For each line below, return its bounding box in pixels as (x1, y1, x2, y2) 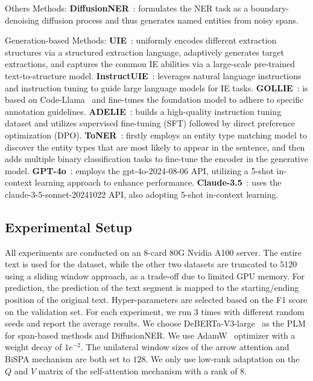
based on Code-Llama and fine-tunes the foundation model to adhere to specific (5, 93, 304, 106)
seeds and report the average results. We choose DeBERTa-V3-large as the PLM (5, 317, 306, 330)
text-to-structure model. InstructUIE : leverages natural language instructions (5, 69, 302, 82)
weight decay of (5, 340, 62, 353)
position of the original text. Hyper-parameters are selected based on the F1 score (5, 293, 308, 306)
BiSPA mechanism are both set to (5, 353, 130, 365)
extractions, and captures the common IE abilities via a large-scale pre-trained (5, 57, 295, 70)
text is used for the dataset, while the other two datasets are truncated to (5, 258, 277, 270)
